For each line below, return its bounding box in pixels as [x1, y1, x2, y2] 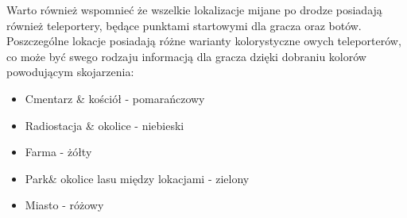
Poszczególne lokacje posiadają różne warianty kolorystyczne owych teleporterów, [6, 33, 401, 49]
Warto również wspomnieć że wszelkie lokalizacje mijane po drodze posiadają [6, 2, 382, 17]
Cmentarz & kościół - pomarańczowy [25, 90, 205, 106]
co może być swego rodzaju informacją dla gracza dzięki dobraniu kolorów [6, 48, 366, 64]
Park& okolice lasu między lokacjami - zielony [25, 170, 250, 186]
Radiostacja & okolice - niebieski [25, 117, 184, 133]
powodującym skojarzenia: [6, 63, 134, 80]
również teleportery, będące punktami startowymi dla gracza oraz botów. [6, 17, 362, 33]
